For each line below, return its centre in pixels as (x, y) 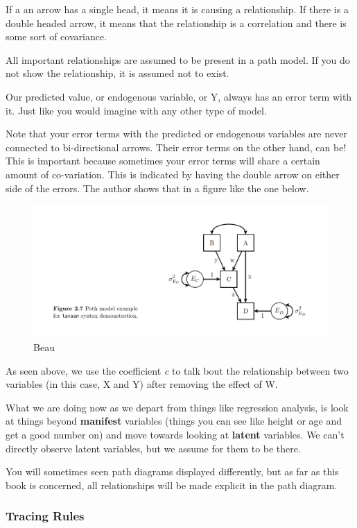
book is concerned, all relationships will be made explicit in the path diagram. (172, 485)
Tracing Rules (45, 516)
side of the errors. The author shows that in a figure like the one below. (157, 188)
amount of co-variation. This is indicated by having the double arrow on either (173, 174)
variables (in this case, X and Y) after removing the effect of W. (142, 384)
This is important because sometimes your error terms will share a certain (163, 161)
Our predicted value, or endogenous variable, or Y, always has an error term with (179, 96)
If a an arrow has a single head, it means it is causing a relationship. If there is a (177, 9)
